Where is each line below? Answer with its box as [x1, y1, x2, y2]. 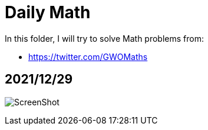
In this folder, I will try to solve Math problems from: [5, 33, 204, 44]
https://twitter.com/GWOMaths [28, 51, 148, 62]
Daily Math [5, 2, 91, 22]
